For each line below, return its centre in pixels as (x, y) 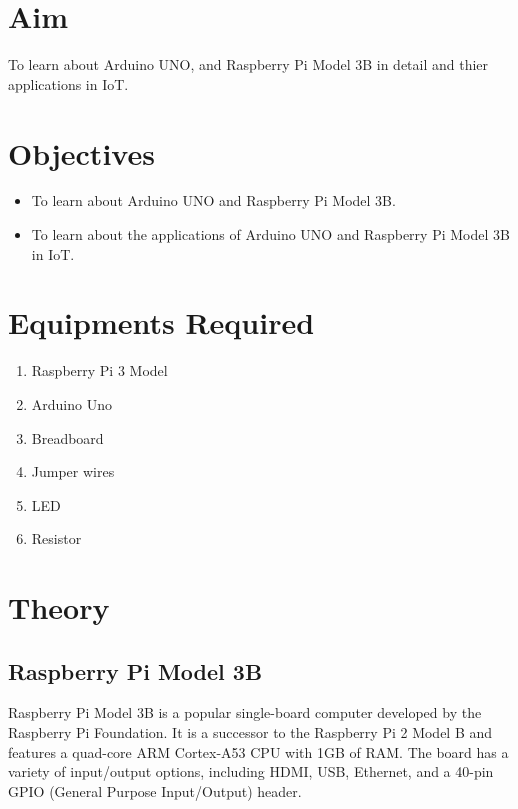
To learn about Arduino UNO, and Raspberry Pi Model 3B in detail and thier (248, 64)
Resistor (56, 538)
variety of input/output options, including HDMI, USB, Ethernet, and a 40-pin (251, 771)
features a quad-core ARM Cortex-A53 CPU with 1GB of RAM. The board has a (258, 751)
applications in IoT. (68, 83)
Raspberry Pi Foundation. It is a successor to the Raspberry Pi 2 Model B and (250, 732)
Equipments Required (161, 322)
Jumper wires (73, 471)
